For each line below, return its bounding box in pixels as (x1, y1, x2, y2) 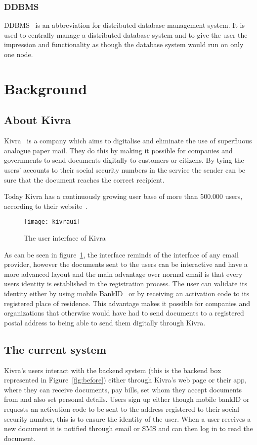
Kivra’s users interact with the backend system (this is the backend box (4, 365, 221, 375)
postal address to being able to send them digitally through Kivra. (4, 317, 206, 327)
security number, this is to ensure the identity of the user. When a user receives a (4, 413, 251, 424)
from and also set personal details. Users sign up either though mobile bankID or (4, 394, 250, 404)
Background (4, 78, 87, 98)
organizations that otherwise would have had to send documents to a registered (4, 308, 244, 318)
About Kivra (4, 112, 71, 127)
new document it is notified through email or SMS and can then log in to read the (4, 423, 253, 434)
